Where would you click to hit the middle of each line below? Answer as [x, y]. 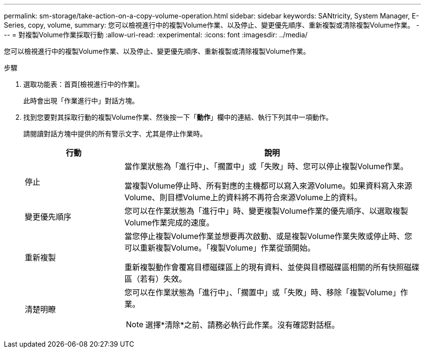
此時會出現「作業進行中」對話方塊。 [81, 101]
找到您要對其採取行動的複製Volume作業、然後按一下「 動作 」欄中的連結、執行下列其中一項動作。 [178, 117]
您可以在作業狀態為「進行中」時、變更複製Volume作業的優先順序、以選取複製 [266, 211]
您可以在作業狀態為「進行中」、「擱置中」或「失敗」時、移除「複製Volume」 [262, 292]
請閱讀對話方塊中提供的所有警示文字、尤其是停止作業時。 [115, 134]
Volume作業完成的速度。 [169, 223]
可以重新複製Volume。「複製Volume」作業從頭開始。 [220, 248]
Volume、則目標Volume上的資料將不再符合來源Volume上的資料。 [243, 197]
